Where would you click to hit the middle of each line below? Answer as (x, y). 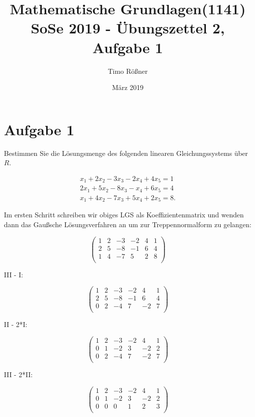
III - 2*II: (18, 374)
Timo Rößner (128, 71)
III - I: (14, 274)
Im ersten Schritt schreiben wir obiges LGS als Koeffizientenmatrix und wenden (124, 215)
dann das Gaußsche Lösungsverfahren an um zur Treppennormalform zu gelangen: (128, 224)
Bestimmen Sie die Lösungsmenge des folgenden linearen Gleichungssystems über (126, 153)
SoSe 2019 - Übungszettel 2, (128, 28)
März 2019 (128, 87)
